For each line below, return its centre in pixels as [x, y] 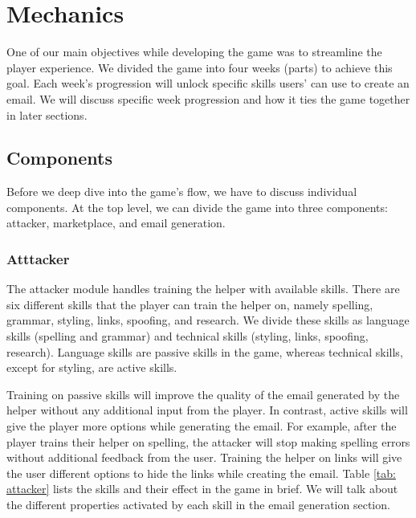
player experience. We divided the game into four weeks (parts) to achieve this [200, 67]
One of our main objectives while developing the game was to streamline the [194, 52]
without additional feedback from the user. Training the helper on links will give [204, 457]
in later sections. [47, 114]
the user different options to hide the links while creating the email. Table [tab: [201, 473]
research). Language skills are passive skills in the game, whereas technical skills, [205, 351]
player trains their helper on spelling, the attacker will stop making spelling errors [208, 441]
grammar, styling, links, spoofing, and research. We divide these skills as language [208, 320]
